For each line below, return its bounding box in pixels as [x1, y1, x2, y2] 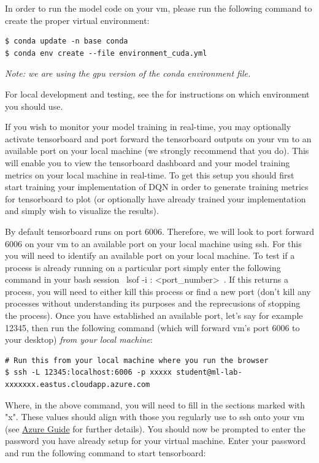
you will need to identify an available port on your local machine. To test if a [5, 249, 295, 262]
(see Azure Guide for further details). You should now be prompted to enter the [5, 422, 306, 435]
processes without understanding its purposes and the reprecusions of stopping [5, 297, 301, 310]
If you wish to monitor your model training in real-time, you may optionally [5, 120, 291, 133]
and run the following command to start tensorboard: [5, 446, 206, 459]
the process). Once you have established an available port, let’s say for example [5, 309, 303, 322]
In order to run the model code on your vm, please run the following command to [5, 2, 312, 14]
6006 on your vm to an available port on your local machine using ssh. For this [5, 237, 302, 250]
